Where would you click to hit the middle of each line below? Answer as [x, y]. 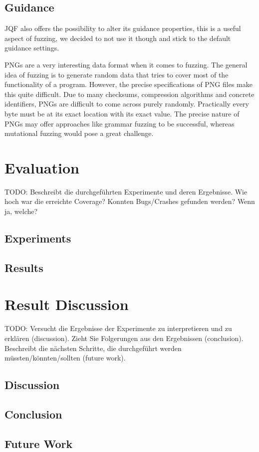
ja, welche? [21, 211]
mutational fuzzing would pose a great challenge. [79, 133]
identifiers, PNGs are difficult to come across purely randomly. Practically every [127, 104]
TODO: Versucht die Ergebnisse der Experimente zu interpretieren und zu [118, 328]
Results [24, 267]
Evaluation [42, 167]
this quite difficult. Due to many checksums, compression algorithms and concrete [129, 94]
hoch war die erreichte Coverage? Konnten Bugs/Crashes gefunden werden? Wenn [130, 201]
